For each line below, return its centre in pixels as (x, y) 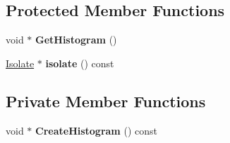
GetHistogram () (76, 40)
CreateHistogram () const (96, 130)
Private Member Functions (106, 101)
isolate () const (80, 63)
